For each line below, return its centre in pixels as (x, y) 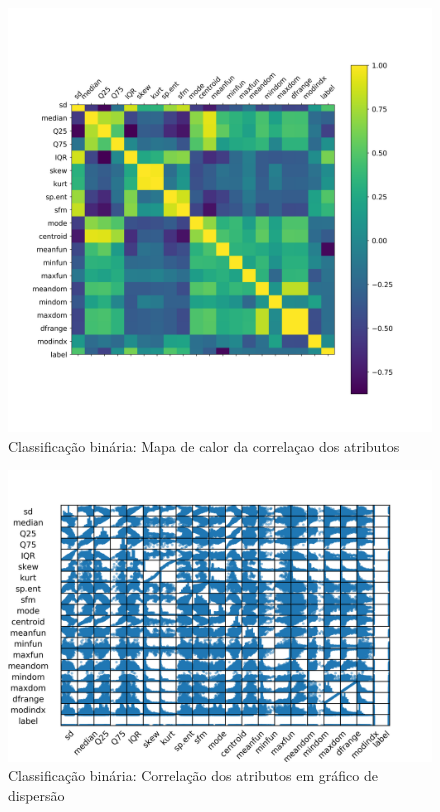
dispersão (36, 794)
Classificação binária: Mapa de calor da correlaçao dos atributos (204, 445)
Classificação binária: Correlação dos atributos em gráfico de (193, 775)
